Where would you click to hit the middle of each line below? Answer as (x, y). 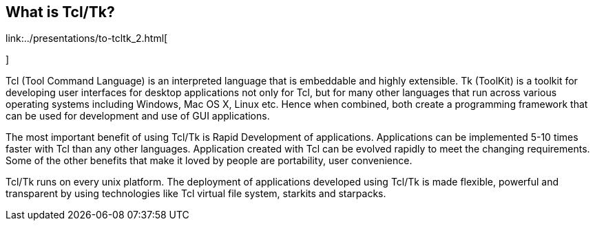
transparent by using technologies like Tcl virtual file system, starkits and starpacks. (196, 194)
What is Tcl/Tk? (60, 12)
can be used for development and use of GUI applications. (138, 116)
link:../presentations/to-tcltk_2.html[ (87, 38)
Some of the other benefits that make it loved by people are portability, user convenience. (209, 161)
